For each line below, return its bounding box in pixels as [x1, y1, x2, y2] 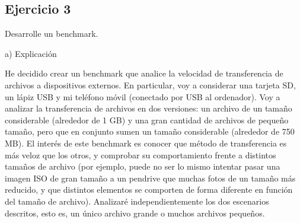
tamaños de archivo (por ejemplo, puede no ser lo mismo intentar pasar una [5, 160, 280, 173]
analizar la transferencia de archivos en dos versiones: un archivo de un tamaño [5, 102, 292, 114]
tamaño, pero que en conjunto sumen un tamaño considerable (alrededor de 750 [5, 125, 295, 138]
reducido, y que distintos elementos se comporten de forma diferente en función [5, 183, 293, 196]
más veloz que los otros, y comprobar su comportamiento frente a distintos [5, 148, 276, 161]
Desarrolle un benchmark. [5, 27, 98, 40]
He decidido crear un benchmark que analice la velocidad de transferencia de [5, 67, 283, 79]
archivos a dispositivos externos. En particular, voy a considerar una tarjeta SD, [5, 78, 296, 91]
